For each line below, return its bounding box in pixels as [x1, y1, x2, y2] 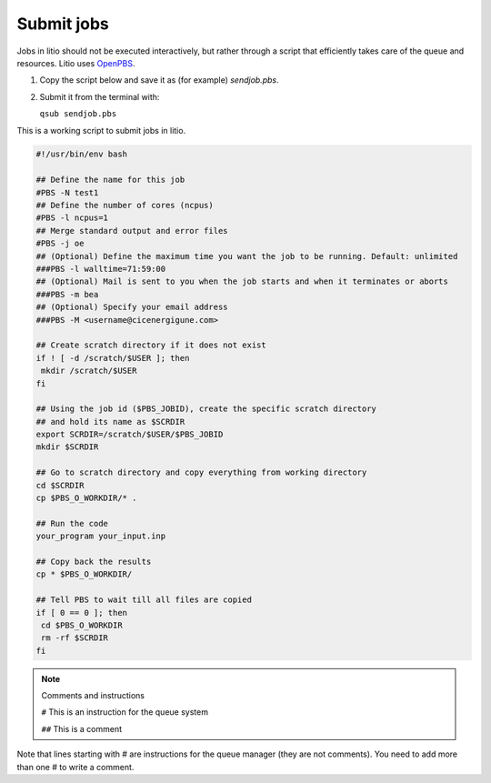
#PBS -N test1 [35, 187, 99, 197]
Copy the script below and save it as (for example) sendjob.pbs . [39, 75, 279, 85]
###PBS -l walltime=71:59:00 [35, 264, 166, 274]
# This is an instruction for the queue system [41, 707, 209, 718]
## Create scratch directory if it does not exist [35, 340, 267, 350]
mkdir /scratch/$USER [41, 366, 137, 376]
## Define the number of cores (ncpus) [35, 200, 214, 211]
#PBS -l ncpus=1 [35, 213, 109, 223]
